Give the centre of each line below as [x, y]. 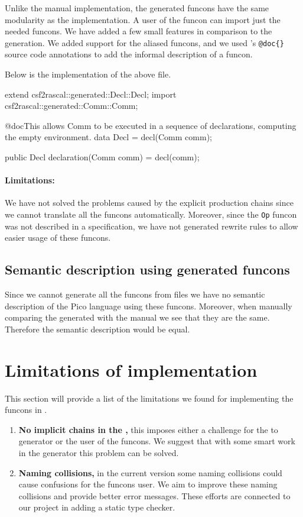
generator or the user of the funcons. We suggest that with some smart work [157, 441]
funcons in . [26, 410]
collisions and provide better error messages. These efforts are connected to [154, 495]
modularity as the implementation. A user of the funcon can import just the [143, 19]
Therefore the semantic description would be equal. [97, 329]
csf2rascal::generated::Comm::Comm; [71, 106]
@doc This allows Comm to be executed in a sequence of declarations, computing [151, 125]
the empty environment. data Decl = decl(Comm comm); [108, 137]
